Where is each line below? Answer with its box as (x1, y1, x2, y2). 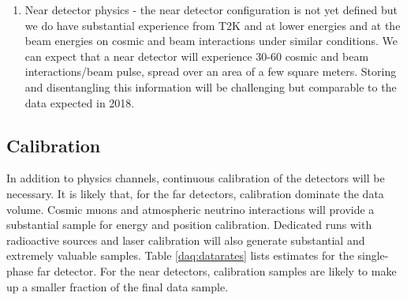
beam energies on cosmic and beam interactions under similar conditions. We (24, 32, 398, 49)
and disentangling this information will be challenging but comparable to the (24, 78, 397, 95)
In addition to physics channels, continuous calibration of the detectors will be (6, 170, 385, 186)
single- (357, 247, 389, 264)
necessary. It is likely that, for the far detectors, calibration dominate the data (6, 185, 384, 201)
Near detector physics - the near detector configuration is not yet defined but (24, 2, 398, 17)
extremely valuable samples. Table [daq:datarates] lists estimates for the (6, 247, 354, 264)
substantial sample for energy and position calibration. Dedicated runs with (6, 216, 372, 233)
